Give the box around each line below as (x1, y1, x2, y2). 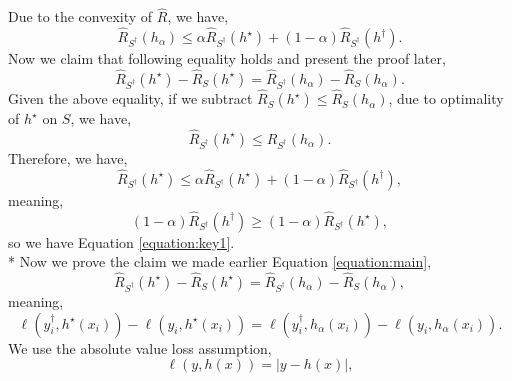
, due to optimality (388, 88, 504, 109)
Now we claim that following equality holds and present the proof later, (8, 48, 446, 69)
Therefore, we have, (8, 147, 128, 168)
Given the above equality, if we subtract (8, 88, 253, 109)
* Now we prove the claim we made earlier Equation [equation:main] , (8, 251, 432, 272)
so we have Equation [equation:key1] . (8, 231, 235, 252)
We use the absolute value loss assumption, (8, 337, 272, 358)
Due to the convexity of (8, 6, 153, 27)
